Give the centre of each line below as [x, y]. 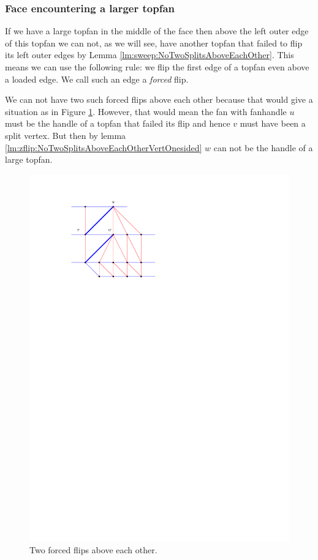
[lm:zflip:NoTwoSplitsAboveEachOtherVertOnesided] [104, 147]
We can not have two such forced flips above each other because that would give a [159, 99]
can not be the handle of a [263, 147]
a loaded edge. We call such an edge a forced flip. [97, 79]
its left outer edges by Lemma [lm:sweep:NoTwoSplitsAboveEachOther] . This [150, 55]
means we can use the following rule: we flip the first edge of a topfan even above [157, 67]
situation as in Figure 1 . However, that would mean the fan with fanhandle [146, 111]
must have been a [273, 123]
